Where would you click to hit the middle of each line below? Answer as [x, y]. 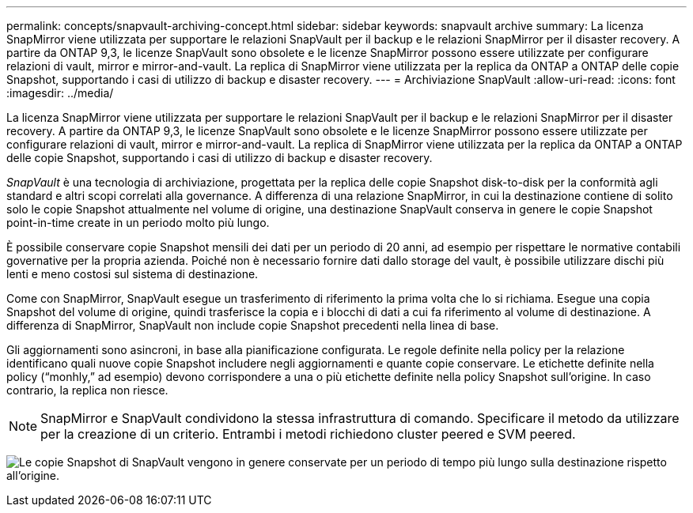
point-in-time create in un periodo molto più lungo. [138, 223]
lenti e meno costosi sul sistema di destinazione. [133, 274]
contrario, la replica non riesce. [87, 390]
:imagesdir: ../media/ [60, 93]
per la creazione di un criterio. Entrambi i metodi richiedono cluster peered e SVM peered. [308, 434]
